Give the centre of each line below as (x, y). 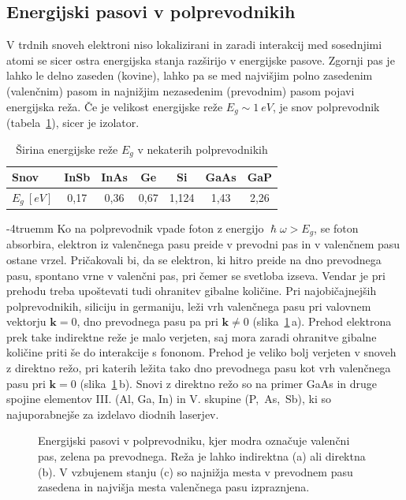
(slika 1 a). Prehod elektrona (322, 321)
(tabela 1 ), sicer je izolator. (73, 123)
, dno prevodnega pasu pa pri (147, 321)
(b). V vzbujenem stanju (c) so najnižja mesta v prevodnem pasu (196, 471)
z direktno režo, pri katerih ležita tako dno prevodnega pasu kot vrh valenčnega (199, 368)
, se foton (336, 228)
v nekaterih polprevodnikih (203, 149)
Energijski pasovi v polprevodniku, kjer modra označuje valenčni (194, 440)
